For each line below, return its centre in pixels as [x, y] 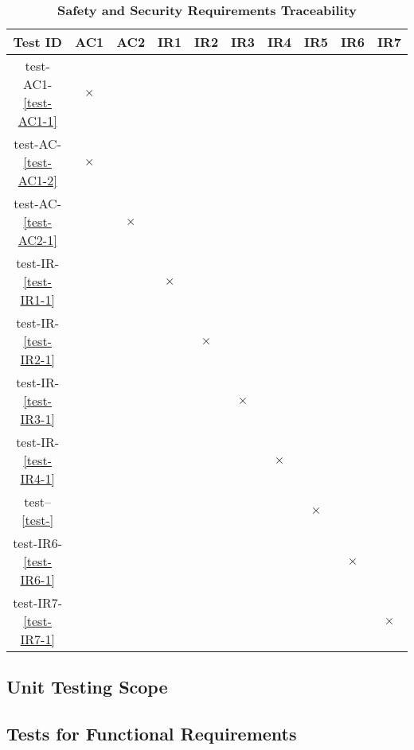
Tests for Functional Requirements [152, 734]
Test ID [37, 42]
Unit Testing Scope [87, 687]
